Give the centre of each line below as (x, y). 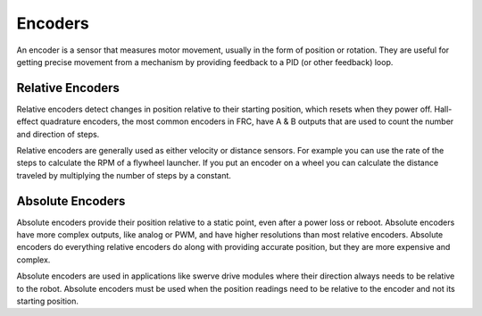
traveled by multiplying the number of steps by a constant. (124, 175)
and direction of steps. (58, 134)
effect (28, 121)
